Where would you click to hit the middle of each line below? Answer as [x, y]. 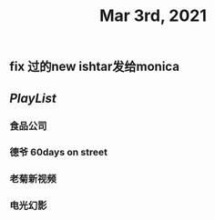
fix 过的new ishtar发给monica [95, 67]
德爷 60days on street [58, 153]
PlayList [33, 98]
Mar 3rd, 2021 [153, 16]
